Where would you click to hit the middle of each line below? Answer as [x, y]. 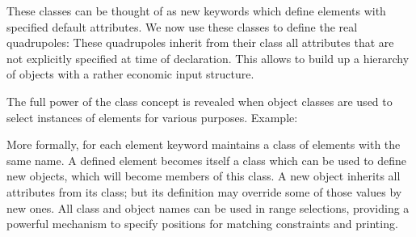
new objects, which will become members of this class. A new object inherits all [204, 176]
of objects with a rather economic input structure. [130, 74]
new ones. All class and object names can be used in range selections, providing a [208, 207]
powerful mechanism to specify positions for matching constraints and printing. [202, 224]
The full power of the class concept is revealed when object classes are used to [200, 101]
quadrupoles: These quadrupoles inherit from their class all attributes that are [200, 42]
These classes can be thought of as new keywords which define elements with [196, 11]
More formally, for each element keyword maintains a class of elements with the [204, 144]
